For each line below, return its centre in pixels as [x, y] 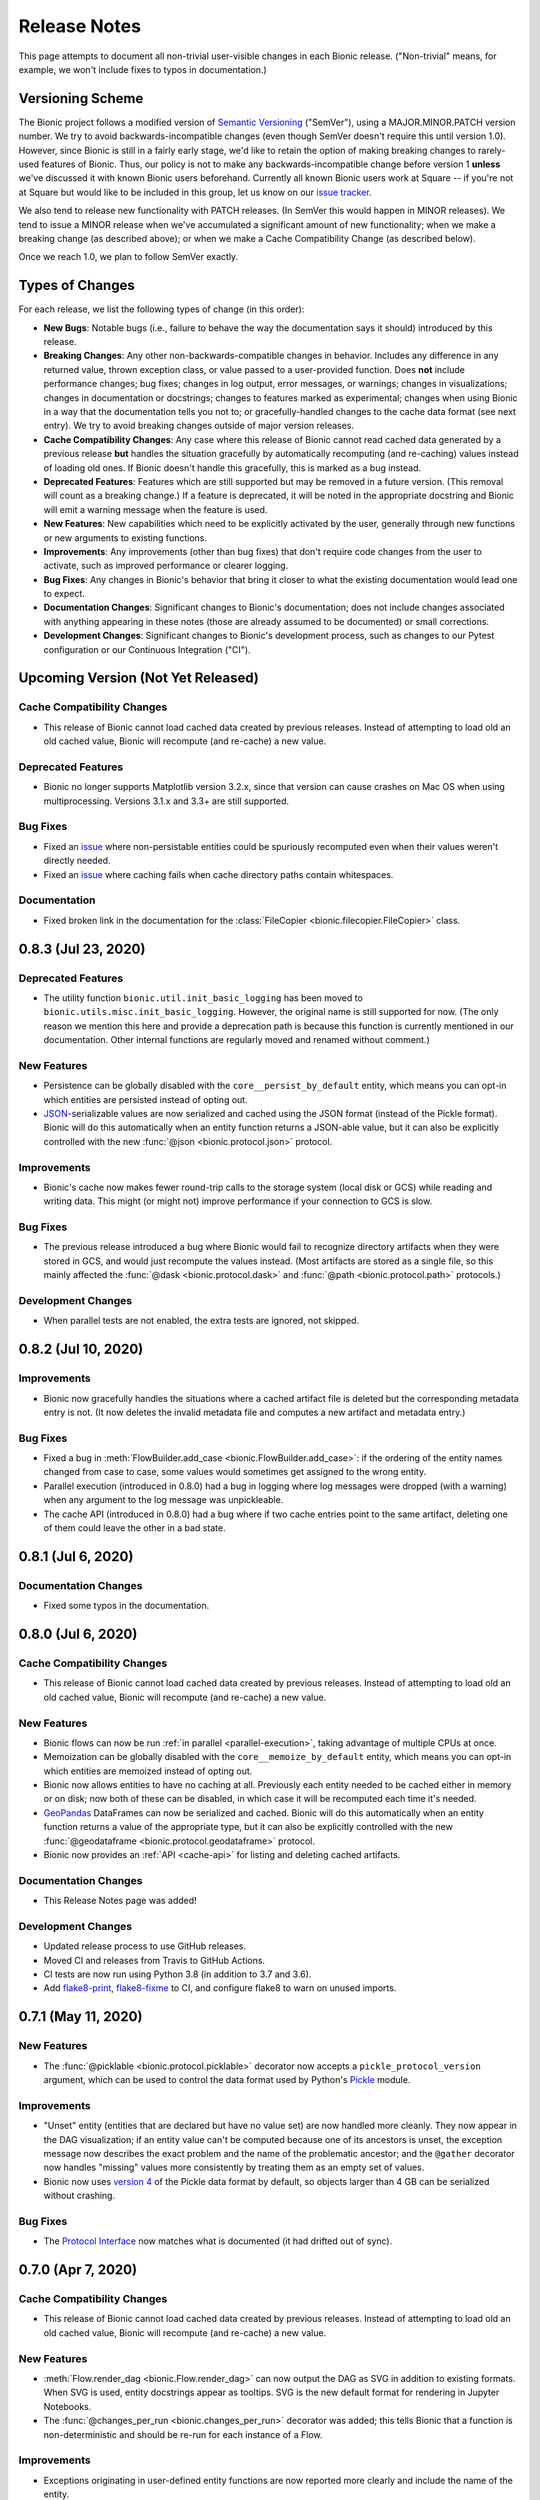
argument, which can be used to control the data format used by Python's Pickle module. [227, 2080]
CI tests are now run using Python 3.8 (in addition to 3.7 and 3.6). [177, 1974]
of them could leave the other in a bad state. [134, 1528]
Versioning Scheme [81, 98]
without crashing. [79, 2196]
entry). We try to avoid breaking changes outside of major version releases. [199, 426]
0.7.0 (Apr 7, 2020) [78, 2270]
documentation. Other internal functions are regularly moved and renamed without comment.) [236, 1040]
